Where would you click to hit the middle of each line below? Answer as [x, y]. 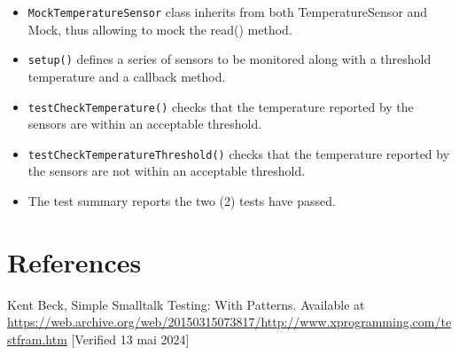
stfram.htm [37, 339]
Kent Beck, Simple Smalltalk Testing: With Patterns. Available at [186, 304]
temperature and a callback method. [127, 76]
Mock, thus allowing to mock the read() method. [160, 29]
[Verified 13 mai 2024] [130, 339]
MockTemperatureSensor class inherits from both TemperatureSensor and [228, 12]
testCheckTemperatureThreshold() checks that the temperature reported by [239, 153]
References [74, 261]
